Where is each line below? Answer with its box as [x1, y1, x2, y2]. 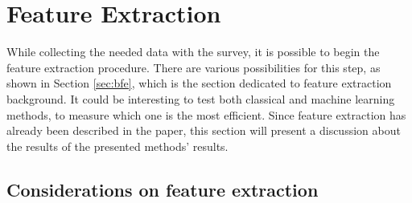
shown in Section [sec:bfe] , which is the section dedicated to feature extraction [6, 75, 392, 91]
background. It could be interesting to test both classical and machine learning [6, 90, 395, 107]
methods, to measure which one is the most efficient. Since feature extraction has [6, 106, 406, 123]
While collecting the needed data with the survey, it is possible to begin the [6, 43, 380, 60]
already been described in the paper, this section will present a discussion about [6, 122, 401, 139]
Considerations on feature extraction [6, 177, 319, 201]
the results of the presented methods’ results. [6, 137, 229, 154]
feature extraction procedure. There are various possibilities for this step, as [6, 59, 381, 75]
